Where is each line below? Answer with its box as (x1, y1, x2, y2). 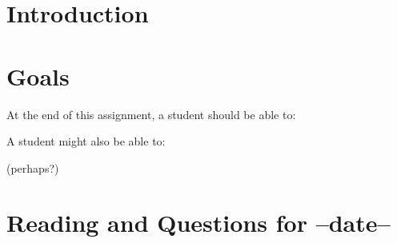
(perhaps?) (6, 159, 59, 176)
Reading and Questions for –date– (6, 206, 391, 239)
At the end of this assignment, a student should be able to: (6, 106, 296, 122)
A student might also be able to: (6, 133, 166, 149)
